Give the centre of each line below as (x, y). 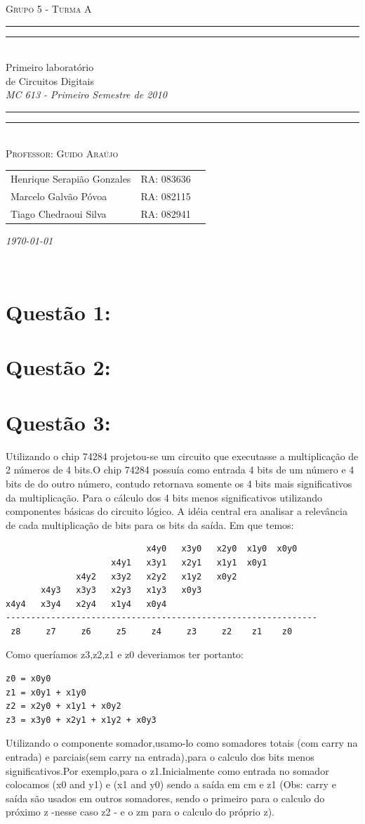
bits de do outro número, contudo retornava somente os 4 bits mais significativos (179, 483)
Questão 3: (58, 422)
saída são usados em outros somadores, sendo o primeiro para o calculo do (165, 798)
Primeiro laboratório (50, 67)
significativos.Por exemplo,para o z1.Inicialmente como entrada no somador (167, 770)
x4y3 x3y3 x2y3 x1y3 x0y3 (121, 590)
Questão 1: (58, 312)
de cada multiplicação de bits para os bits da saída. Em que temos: (150, 524)
